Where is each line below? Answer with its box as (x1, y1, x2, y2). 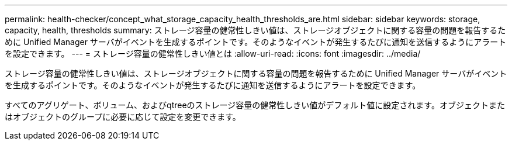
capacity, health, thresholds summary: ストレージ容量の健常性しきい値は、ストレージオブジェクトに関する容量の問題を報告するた (5, 25, 506, 35)
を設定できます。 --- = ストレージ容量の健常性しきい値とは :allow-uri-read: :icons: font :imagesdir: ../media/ (5, 49, 421, 58)
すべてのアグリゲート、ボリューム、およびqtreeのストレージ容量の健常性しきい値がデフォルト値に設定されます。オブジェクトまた (5, 100, 505, 110)
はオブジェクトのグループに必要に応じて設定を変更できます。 (5, 112, 241, 122)
